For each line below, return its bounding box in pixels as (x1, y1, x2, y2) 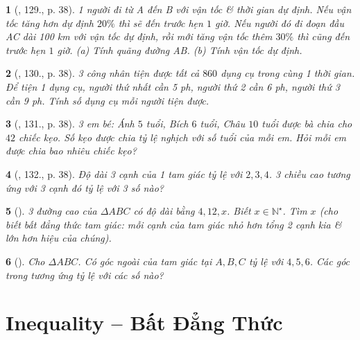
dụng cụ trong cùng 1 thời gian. (221, 66, 355, 80)
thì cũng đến (297, 29, 350, 44)
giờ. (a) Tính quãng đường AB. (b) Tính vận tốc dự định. (57, 42, 302, 57)
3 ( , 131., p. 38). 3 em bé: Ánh (6, 116, 135, 131)
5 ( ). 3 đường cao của (6, 204, 97, 218)
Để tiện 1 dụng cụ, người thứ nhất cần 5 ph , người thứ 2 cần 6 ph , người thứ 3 (6, 79, 340, 93)
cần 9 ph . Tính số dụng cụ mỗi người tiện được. (6, 93, 209, 107)
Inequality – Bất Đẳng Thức (6, 308, 283, 337)
